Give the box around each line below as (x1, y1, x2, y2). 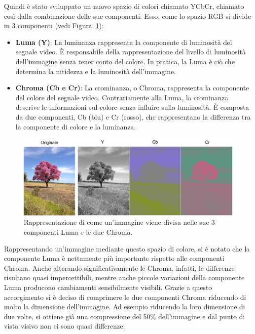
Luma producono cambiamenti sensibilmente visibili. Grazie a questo (4, 282, 212, 292)
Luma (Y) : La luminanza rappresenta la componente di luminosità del (15, 37, 232, 47)
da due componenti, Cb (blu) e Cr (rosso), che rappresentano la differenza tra (15, 111, 251, 122)
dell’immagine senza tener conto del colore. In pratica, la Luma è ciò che (15, 56, 235, 66)
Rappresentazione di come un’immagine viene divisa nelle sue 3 (24, 217, 215, 227)
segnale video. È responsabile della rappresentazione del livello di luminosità (15, 46, 246, 57)
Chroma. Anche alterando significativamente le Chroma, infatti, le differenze (4, 262, 235, 273)
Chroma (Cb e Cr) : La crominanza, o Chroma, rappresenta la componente (15, 83, 249, 93)
